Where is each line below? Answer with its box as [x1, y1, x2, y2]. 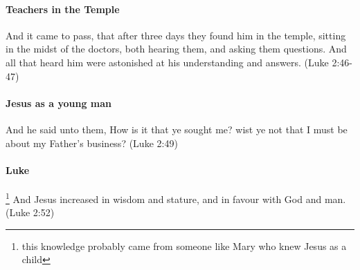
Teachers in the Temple [6, 1, 120, 16]
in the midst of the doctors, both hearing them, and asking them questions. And [6, 41, 347, 56]
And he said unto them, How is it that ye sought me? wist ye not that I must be [6, 122, 348, 136]
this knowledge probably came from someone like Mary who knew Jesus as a [21, 238, 347, 253]
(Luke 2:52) [6, 205, 55, 220]
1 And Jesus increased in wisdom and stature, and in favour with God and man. [6, 189, 346, 206]
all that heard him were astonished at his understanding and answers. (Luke [6, 55, 329, 69]
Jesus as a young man [6, 95, 112, 110]
